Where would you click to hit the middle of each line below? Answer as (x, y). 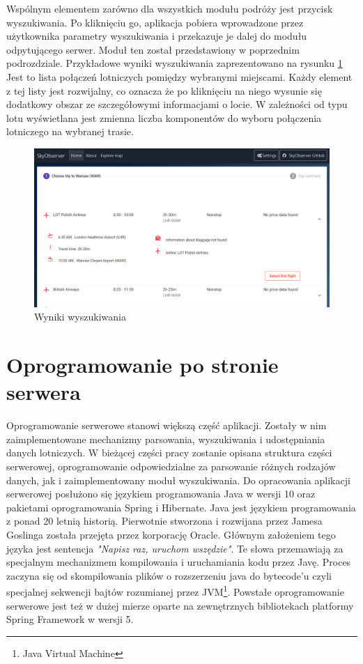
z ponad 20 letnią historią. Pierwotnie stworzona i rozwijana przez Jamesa (164, 521)
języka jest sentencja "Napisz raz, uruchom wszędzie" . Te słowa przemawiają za (175, 548)
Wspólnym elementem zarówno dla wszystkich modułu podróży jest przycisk (170, 8)
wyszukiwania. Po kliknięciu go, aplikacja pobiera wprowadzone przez (155, 22)
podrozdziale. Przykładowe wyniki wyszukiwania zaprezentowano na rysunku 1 (175, 63)
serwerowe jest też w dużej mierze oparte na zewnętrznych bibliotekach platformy (180, 605)
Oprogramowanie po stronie (142, 365)
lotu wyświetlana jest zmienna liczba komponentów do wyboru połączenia (164, 117)
